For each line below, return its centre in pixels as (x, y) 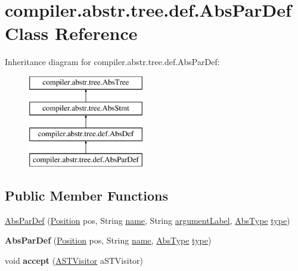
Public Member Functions (86, 195)
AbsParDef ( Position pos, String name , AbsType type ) (108, 240)
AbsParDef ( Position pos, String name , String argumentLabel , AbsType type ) (148, 220)
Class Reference (71, 33)
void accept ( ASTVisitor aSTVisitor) (74, 261)
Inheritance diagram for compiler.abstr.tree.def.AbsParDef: (112, 62)
